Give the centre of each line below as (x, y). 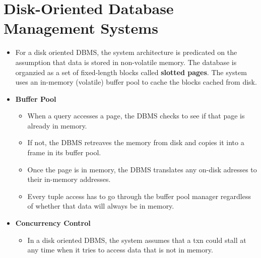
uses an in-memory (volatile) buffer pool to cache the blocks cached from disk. (136, 82)
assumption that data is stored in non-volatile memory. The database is (126, 62)
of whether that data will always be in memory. (101, 206)
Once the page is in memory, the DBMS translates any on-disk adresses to (142, 169)
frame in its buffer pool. (64, 152)
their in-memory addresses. (69, 179)
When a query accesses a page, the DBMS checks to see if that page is (136, 116)
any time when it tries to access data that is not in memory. (120, 250)
